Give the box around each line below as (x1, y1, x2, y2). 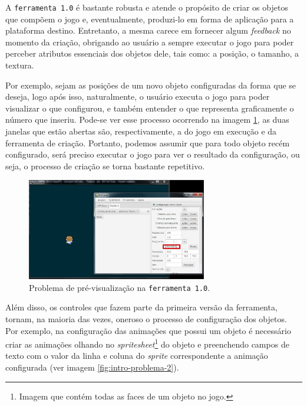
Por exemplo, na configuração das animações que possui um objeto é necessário (5, 324, 291, 336)
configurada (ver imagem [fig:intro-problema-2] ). (5, 361, 179, 374)
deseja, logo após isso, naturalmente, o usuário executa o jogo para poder (5, 90, 270, 103)
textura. (5, 59, 34, 71)
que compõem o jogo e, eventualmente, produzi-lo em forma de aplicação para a (5, 12, 294, 25)
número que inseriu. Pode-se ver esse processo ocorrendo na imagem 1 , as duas (5, 113, 289, 126)
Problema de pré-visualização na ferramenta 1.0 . (29, 281, 210, 293)
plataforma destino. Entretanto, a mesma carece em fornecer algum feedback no (5, 24, 291, 37)
